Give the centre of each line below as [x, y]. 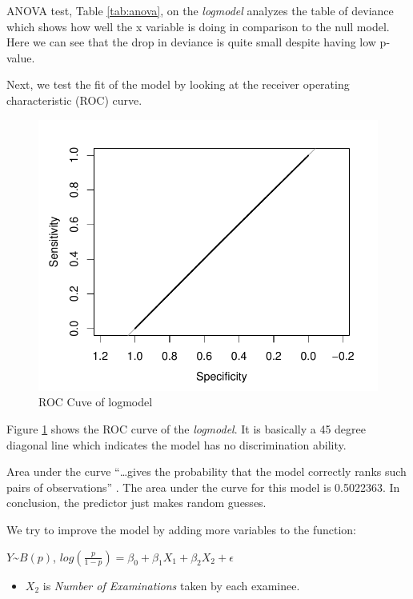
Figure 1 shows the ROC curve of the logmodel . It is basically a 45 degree [186, 428]
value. [21, 57]
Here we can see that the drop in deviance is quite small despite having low [191, 42]
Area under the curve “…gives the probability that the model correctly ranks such [206, 471]
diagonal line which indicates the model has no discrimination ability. [176, 444]
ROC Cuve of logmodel [96, 402]
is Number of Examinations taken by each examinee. [171, 585]
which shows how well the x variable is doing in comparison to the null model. [198, 26]
